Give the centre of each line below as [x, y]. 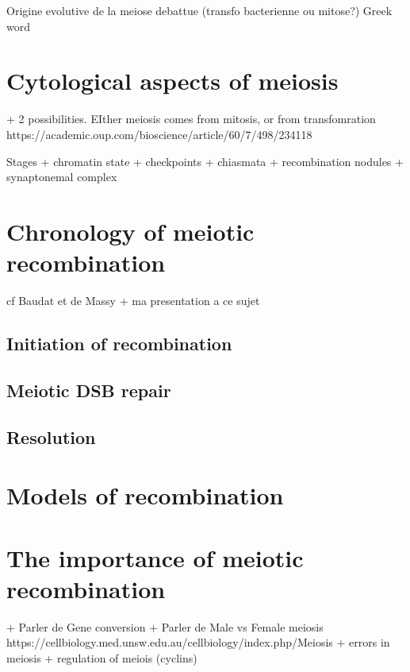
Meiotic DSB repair [89, 390]
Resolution [51, 436]
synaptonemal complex [62, 177]
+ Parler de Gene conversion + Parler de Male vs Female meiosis [165, 626]
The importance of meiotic [155, 557]
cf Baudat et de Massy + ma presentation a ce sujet [133, 300]
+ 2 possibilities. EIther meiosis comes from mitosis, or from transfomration [191, 119]
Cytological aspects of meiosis [172, 81]
